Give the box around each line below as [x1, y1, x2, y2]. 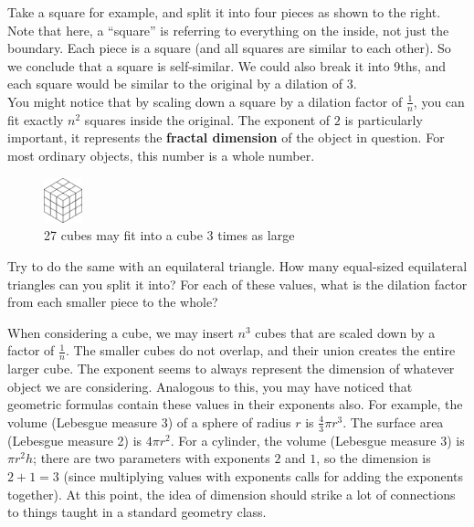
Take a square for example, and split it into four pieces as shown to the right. [7, 3, 441, 21]
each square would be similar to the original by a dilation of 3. [7, 74, 357, 93]
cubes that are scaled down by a [255, 322, 436, 342]
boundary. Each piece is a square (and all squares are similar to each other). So [7, 38, 451, 58]
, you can [413, 91, 465, 111]
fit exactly [7, 110, 64, 129]
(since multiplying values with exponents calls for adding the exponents [63, 466, 463, 485]
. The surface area [342, 412, 444, 431]
